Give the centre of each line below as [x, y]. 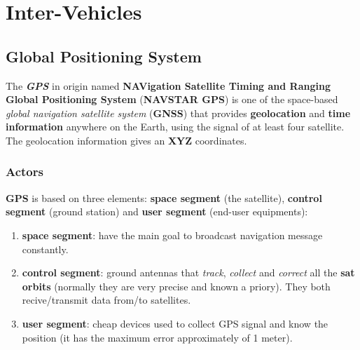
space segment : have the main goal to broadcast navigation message [172, 235]
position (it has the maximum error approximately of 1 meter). [157, 337]
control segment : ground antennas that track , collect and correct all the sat [188, 272]
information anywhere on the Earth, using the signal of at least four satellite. [175, 127]
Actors [25, 171]
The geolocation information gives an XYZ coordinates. [126, 140]
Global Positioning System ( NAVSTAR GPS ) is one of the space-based [172, 99]
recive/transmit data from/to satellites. [106, 300]
